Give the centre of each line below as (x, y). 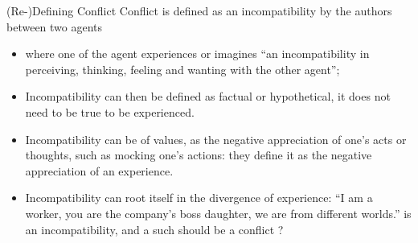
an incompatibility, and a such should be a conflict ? (154, 229)
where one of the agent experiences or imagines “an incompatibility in (197, 54)
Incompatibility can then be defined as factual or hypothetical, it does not (208, 96)
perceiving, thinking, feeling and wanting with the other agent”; (182, 69)
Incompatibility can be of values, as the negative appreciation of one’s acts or (216, 139)
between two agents (55, 26)
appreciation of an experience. (99, 170)
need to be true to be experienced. (110, 111)
